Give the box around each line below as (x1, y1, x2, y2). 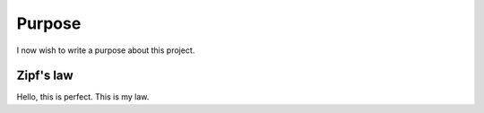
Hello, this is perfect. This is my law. (16, 91, 150, 102)
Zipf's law (16, 68, 73, 83)
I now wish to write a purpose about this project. (16, 45, 195, 56)
